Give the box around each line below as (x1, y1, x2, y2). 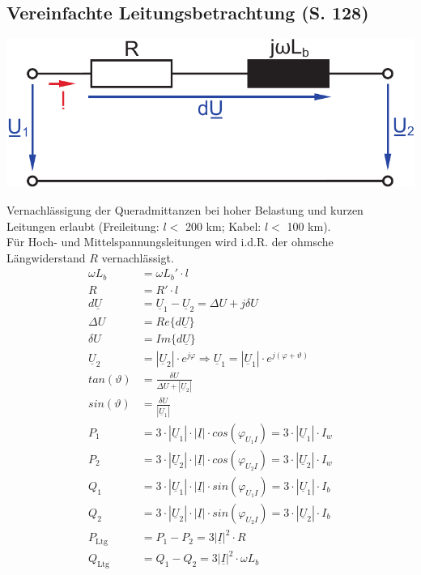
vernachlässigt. (101, 249, 174, 266)
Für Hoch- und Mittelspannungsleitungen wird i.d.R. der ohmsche (6, 233, 334, 250)
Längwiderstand (6, 249, 86, 266)
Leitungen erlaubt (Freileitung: (6, 217, 159, 234)
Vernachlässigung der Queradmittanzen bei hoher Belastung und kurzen (6, 201, 364, 218)
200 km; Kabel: (185, 217, 262, 234)
